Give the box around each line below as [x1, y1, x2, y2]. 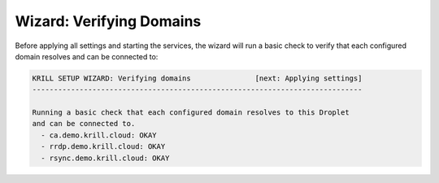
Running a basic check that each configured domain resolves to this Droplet [32, 108, 350, 117]
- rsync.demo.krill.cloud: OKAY [41, 153, 170, 163]
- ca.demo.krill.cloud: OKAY [41, 130, 158, 140]
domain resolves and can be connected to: [15, 51, 159, 61]
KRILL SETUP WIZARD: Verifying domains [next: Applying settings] [32, 73, 363, 83]
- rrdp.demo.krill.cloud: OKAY [41, 142, 166, 151]
